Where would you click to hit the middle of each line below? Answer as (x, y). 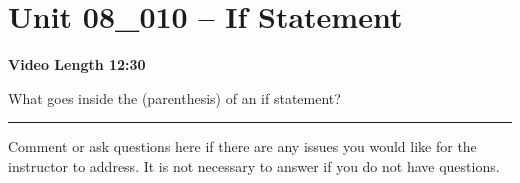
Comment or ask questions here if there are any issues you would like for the (242, 146)
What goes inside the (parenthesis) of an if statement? (174, 97)
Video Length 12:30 (77, 64)
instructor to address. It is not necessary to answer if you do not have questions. (254, 165)
